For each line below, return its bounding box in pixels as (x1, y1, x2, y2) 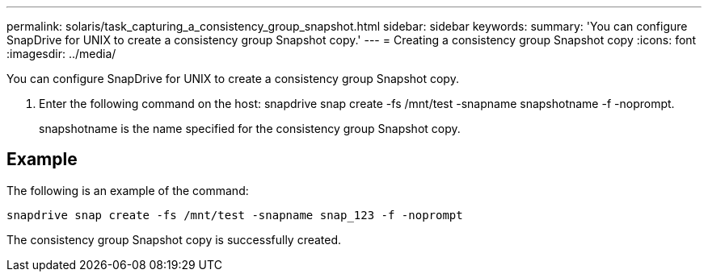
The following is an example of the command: (6, 183, 249, 197)
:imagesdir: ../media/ (6, 47, 116, 60)
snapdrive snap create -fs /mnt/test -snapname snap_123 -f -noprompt (6, 208, 463, 222)
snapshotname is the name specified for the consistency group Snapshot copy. (39, 122, 461, 135)
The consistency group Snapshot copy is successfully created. (6, 232, 342, 247)
